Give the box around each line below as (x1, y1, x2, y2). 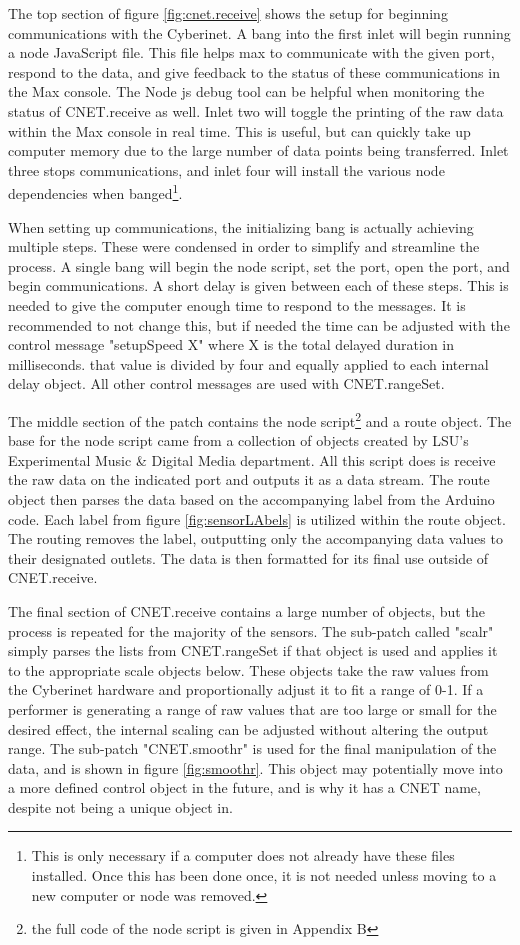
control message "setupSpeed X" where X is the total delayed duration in (8, 334, 455, 355)
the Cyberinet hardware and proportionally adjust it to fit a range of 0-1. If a (8, 679, 484, 700)
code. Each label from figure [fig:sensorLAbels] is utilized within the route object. (8, 508, 506, 529)
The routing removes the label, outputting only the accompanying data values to (8, 528, 503, 549)
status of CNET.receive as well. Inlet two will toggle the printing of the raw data (8, 100, 504, 121)
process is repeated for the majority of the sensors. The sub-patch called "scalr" (8, 620, 494, 641)
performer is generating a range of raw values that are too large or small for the (8, 698, 497, 719)
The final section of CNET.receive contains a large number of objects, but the (8, 600, 485, 621)
